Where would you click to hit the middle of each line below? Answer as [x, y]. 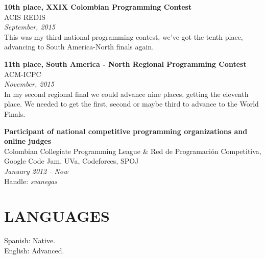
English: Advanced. [34, 250]
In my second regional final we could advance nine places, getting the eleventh [126, 94]
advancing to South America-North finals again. [79, 47]
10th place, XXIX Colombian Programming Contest [98, 7]
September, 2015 [30, 27]
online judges [28, 141]
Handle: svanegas [31, 181]
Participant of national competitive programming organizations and [126, 131]
